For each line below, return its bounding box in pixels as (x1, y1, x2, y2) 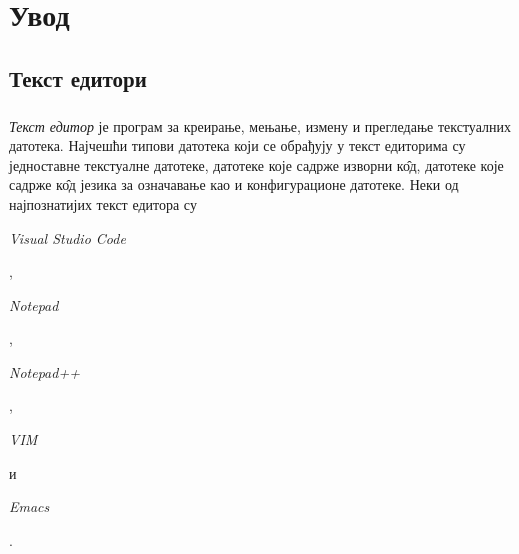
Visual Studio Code (9, 227, 126, 248)
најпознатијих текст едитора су (9, 193, 197, 214)
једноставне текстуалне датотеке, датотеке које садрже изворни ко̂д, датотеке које (9, 154, 504, 175)
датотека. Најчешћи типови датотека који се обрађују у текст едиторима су (9, 135, 466, 156)
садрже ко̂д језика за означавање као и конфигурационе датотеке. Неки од (9, 174, 459, 195)
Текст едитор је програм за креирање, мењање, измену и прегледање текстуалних (9, 115, 511, 136)
